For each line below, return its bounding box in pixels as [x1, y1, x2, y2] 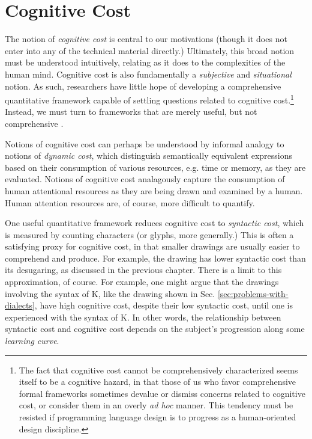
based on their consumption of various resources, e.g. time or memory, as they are [5, 161, 306, 173]
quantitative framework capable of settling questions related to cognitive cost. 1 [5, 92, 294, 106]
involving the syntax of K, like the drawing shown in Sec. [5, 287, 215, 299]
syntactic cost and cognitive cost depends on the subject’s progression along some [5, 322, 305, 335]
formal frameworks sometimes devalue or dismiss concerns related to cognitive [19, 387, 305, 399]
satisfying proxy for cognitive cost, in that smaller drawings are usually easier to [5, 240, 300, 253]
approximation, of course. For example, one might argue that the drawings [5, 275, 279, 288]
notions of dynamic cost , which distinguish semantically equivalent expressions [5, 149, 293, 162]
